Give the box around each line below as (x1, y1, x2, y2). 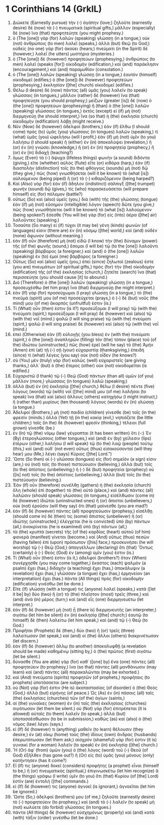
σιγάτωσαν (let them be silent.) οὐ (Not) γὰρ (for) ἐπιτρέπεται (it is (12, 705, 146, 711)
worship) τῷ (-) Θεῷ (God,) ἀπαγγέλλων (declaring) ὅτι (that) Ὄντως (12, 544, 153, 550)
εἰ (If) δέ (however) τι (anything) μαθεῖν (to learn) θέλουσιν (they (12, 726, 144, 732)
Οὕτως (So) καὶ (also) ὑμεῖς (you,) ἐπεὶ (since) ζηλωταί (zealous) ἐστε (12, 258, 154, 265)
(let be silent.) (12, 653, 40, 659)
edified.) (12, 368, 30, 374)
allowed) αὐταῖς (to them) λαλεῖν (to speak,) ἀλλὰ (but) (12, 711, 126, 716)
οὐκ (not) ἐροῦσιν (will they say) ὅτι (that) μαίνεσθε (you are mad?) (12, 503, 148, 509)
